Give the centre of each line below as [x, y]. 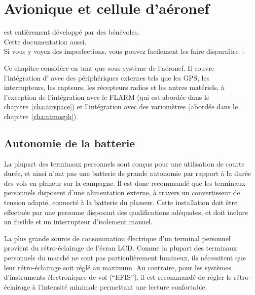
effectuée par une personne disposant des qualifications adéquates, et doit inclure [126, 212]
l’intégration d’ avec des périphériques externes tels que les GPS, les [107, 77]
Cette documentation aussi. [45, 41]
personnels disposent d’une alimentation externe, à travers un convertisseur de [122, 192]
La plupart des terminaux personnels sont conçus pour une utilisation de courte [124, 163]
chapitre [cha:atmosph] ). [41, 116]
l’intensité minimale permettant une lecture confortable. [123, 286]
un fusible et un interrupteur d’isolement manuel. [78, 222]
